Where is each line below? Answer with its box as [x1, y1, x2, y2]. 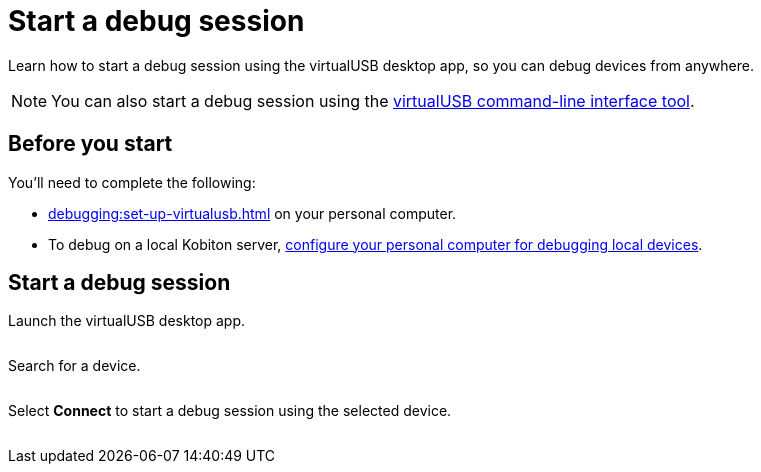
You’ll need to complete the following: [8, 173, 256, 191]
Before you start [8, 131, 173, 157]
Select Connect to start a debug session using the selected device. [8, 402, 452, 420]
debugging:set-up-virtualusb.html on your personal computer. [48, 204, 457, 222]
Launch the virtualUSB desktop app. [8, 312, 246, 330]
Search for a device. [8, 357, 141, 375]
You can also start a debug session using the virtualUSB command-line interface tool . [51, 90, 695, 111]
